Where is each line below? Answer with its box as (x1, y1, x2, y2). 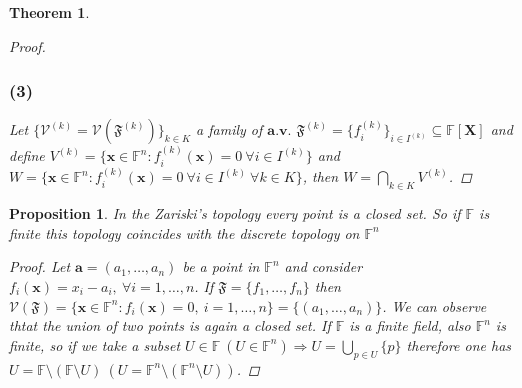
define (9, 145, 45, 166)
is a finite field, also (349, 315, 471, 336)
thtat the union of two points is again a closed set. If (9, 315, 331, 336)
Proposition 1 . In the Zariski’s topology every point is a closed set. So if (9, 203, 461, 224)
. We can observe (382, 295, 487, 316)
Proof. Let (9, 256, 71, 277)
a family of (196, 119, 263, 140)
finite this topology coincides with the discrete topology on (9, 222, 360, 243)
